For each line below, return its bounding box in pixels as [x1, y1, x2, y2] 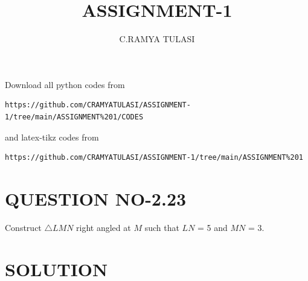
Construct [5, 221, 42, 233]
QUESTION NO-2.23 [5, 186, 187, 210]
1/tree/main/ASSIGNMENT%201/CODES [5, 112, 144, 121]
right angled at [76, 221, 131, 233]
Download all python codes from [5, 78, 125, 90]
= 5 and [197, 221, 228, 233]
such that [144, 221, 179, 233]
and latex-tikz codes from [5, 130, 99, 143]
